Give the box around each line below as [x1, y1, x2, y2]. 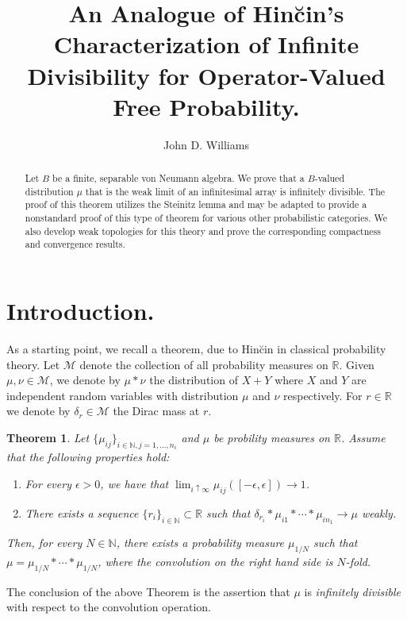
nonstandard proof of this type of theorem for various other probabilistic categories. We [25, 211, 387, 225]
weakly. [361, 504, 397, 521]
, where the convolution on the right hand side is [98, 553, 333, 569]
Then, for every [6, 533, 83, 550]
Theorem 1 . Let [6, 429, 90, 445]
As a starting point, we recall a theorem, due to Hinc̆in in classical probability [6, 340, 386, 356]
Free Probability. [113, 90, 300, 122]
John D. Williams [163, 136, 249, 152]
